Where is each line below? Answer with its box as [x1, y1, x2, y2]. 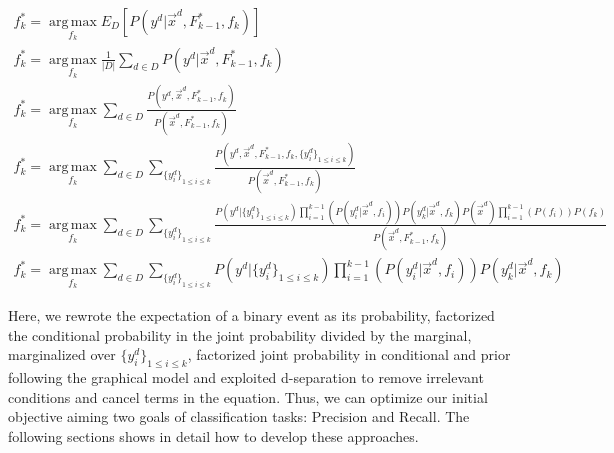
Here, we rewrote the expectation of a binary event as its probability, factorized [8, 304, 495, 325]
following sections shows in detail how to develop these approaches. [8, 425, 419, 446]
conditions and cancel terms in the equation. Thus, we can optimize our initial [8, 386, 488, 407]
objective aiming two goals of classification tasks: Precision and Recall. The [8, 406, 470, 427]
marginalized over [8, 344, 116, 365]
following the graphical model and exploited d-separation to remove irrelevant [8, 366, 484, 387]
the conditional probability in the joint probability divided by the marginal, [8, 324, 472, 345]
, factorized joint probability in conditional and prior [187, 344, 511, 365]
